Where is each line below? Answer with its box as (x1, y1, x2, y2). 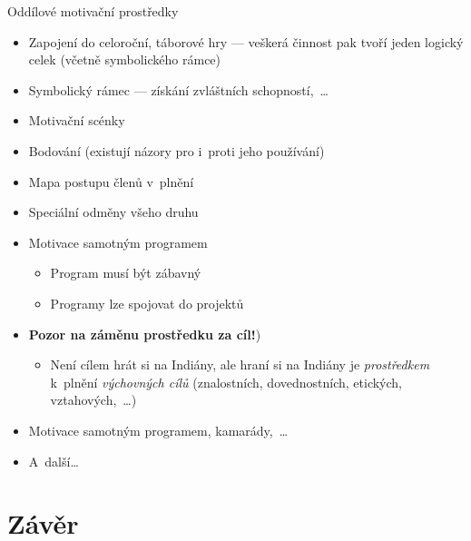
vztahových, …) (50, 390, 137, 409)
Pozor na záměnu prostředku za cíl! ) (28, 324, 261, 343)
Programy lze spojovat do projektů (50, 293, 244, 312)
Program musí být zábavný (50, 263, 201, 282)
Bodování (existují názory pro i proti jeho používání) (28, 141, 325, 160)
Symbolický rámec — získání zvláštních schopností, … (28, 80, 329, 99)
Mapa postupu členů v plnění (28, 172, 194, 191)
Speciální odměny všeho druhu (28, 202, 199, 221)
